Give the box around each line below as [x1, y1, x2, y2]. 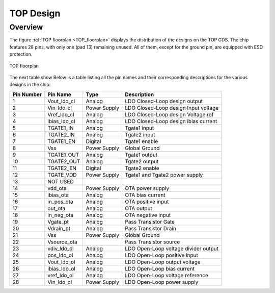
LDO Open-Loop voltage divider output [125, 245, 219, 252]
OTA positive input [125, 198, 169, 205]
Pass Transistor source [125, 238, 180, 245]
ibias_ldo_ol [47, 265, 76, 272]
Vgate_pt [47, 218, 69, 225]
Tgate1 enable [125, 138, 158, 145]
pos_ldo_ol [47, 252, 73, 259]
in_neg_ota [47, 211, 74, 218]
